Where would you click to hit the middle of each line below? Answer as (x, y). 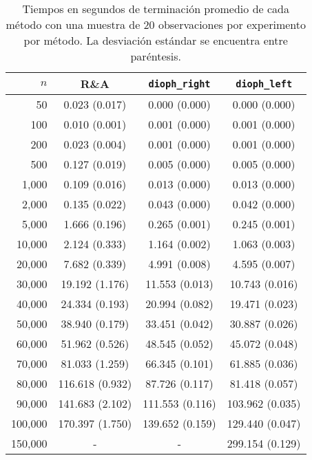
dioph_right (179, 84)
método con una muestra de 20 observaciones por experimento (156, 24)
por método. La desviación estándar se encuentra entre (156, 40)
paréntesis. (156, 56)
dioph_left (264, 84)
